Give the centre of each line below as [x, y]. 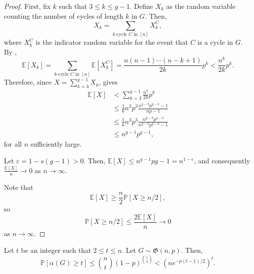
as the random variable [201, 6]
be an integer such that [56, 250]
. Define [141, 6]
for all [13, 144]
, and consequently [222, 160]
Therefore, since [28, 82]
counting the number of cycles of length [64, 15]
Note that [19, 187]
